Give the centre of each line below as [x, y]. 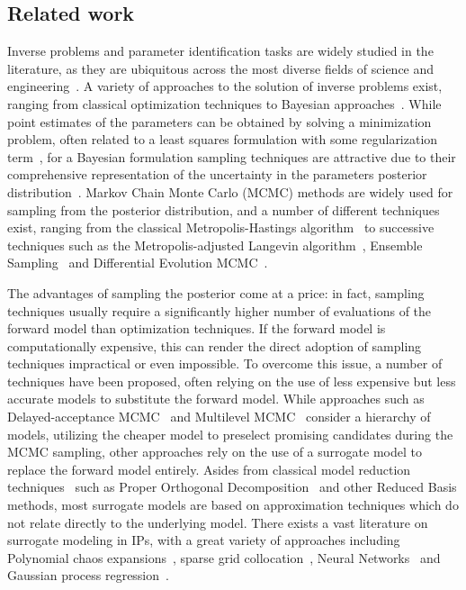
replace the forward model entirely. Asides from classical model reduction [209, 469]
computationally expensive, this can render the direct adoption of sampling [215, 345]
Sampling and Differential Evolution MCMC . [138, 263]
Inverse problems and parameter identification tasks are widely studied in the [220, 51]
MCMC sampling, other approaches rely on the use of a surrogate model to [215, 452]
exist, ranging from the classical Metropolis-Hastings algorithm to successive [221, 227]
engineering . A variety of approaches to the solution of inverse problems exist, [225, 86]
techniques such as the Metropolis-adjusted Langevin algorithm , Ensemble [215, 245]
